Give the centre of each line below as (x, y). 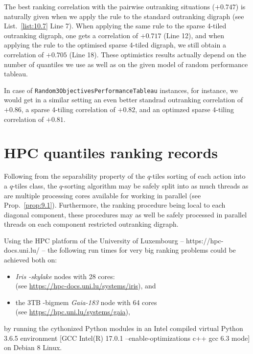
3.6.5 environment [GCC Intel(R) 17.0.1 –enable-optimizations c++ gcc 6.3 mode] (127, 338)
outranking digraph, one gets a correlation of (71, 35)
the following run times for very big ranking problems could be (142, 250)
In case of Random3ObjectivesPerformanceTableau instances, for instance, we (121, 90)
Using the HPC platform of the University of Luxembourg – (94, 240)
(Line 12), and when (194, 35)
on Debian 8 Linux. (33, 347)
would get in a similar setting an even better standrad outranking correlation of (124, 100)
